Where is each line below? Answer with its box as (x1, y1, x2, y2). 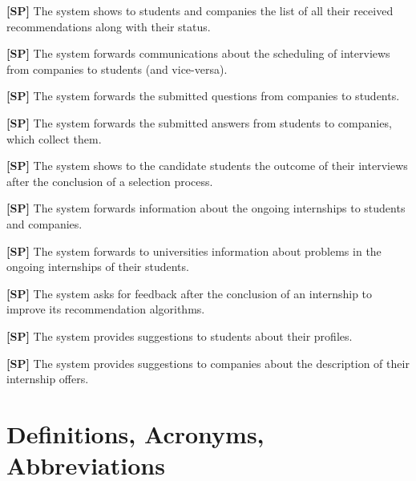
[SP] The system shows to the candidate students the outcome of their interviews (6, 157, 408, 174)
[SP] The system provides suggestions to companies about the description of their (6, 354, 410, 371)
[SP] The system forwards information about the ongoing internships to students (6, 200, 406, 216)
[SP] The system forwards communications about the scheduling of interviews (6, 45, 390, 62)
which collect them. (6, 130, 102, 147)
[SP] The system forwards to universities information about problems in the (6, 242, 382, 259)
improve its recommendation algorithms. (6, 301, 205, 317)
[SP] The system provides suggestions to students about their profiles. (6, 327, 353, 344)
